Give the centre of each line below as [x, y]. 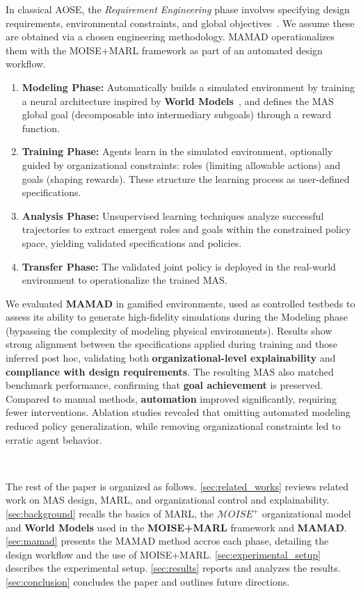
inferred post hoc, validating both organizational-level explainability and [171, 358]
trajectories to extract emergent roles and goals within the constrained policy [186, 229]
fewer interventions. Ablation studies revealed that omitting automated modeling [178, 412]
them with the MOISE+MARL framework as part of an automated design [164, 50]
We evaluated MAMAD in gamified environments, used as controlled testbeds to [180, 303]
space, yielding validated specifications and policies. [132, 242]
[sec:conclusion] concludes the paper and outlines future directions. [148, 581]
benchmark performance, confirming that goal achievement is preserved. [165, 385]
